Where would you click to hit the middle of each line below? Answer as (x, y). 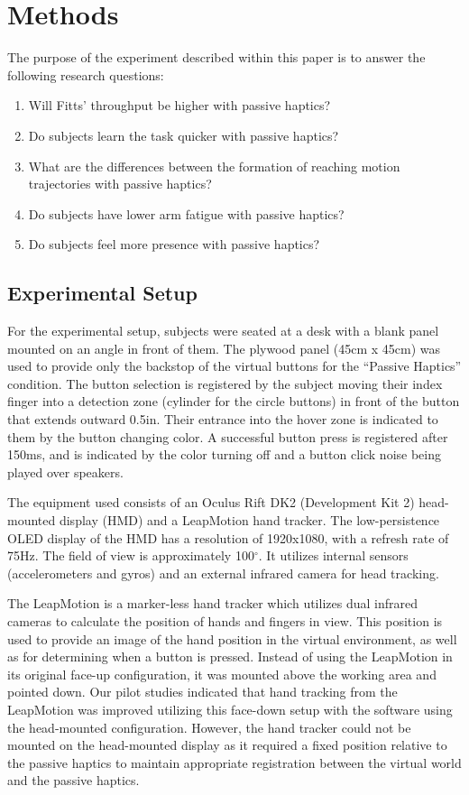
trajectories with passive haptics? (120, 184)
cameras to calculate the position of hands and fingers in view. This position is (225, 620)
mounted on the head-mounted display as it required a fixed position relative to (227, 745)
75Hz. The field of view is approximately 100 (131, 555)
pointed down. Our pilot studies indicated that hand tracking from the (202, 692)
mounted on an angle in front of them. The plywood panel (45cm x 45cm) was (224, 348)
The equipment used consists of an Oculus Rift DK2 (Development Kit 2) (211, 502)
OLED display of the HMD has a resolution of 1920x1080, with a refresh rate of (228, 537)
